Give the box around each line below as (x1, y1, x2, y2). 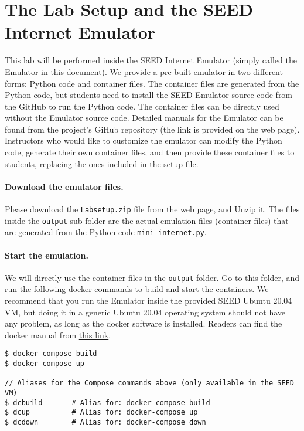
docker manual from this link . (5, 328, 111, 341)
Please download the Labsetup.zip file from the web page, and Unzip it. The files (5, 203, 300, 215)
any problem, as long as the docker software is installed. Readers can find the (5, 317, 282, 330)
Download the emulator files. (5, 180, 124, 192)
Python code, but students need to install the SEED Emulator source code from (5, 89, 293, 101)
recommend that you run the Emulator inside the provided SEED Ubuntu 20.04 (5, 294, 292, 307)
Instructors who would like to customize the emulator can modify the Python (5, 134, 282, 147)
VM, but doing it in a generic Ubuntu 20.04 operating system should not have (5, 306, 286, 318)
